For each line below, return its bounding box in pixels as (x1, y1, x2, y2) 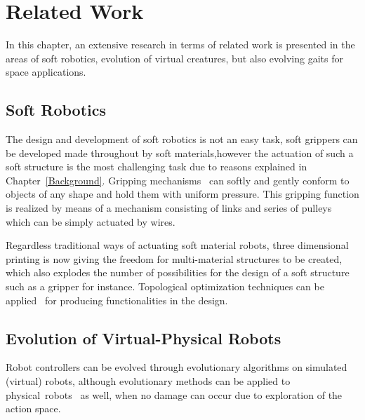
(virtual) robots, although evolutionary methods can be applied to (6, 374, 291, 388)
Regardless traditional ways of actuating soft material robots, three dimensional (6, 238, 349, 252)
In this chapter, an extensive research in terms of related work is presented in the (6, 37, 355, 52)
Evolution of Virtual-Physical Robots (6, 327, 281, 348)
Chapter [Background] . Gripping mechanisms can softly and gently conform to (6, 172, 350, 187)
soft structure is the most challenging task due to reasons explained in (6, 159, 307, 174)
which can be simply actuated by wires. (6, 214, 175, 229)
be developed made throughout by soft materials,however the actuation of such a (6, 145, 354, 160)
